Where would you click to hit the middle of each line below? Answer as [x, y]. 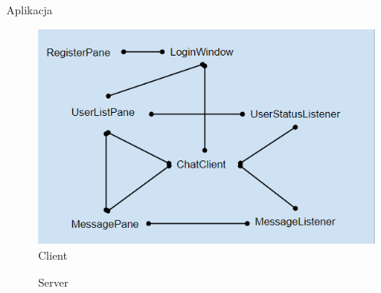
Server [54, 281]
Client [53, 255]
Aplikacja [29, 10]
